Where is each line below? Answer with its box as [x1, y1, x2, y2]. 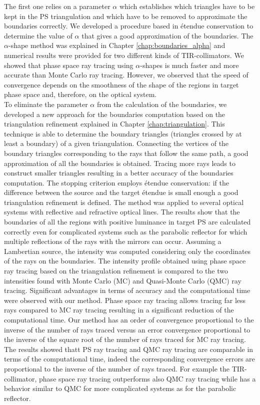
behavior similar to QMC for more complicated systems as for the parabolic [4, 383, 236, 393]
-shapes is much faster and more [140, 59, 239, 70]
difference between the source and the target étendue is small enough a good [4, 187, 238, 197]
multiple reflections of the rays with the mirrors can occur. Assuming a [4, 236, 221, 246]
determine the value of [4, 30, 72, 40]
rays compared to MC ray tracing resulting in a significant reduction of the [4, 304, 234, 315]
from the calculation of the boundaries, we [96, 98, 227, 109]
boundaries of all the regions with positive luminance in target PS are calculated [4, 216, 251, 227]
